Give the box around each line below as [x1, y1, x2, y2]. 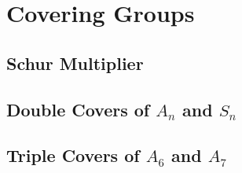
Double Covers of [6, 97, 150, 121]
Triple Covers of [6, 143, 140, 167]
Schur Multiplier [6, 50, 144, 75]
